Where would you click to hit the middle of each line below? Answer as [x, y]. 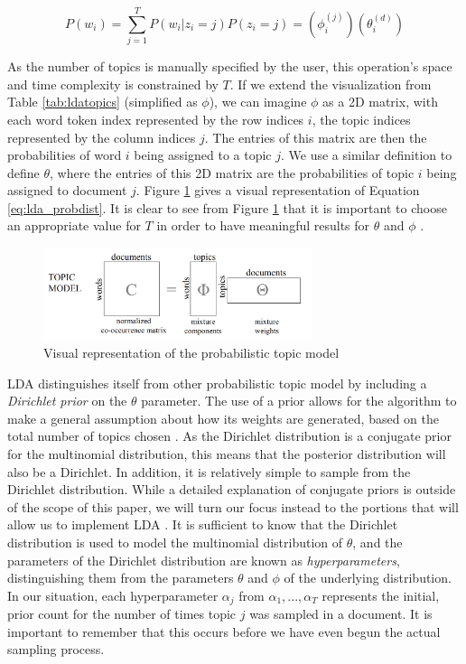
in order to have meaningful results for [263, 225]
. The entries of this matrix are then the [316, 137]
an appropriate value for [74, 225]
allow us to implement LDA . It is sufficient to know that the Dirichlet [203, 524]
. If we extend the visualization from [331, 84]
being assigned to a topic [203, 155]
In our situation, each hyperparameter [113, 595]
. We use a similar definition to [367, 155]
